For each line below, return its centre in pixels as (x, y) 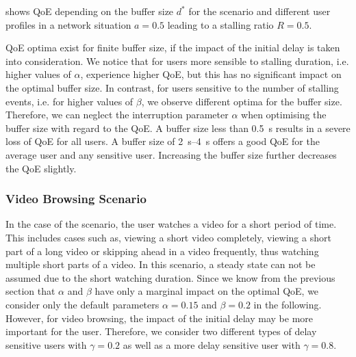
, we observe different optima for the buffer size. (242, 101)
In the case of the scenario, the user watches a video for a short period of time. (171, 224)
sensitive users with (46, 344)
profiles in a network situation (68, 24)
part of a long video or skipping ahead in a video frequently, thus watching (162, 251)
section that (30, 291)
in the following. (288, 304)
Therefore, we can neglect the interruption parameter (117, 115)
